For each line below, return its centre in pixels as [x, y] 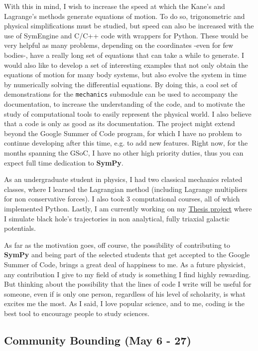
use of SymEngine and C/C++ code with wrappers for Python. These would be [126, 35]
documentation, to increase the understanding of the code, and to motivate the [125, 104]
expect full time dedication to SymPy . [64, 162]
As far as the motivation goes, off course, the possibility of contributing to [117, 245]
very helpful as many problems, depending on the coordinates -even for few [119, 45]
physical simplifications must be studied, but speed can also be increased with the [129, 26]
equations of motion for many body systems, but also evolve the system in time [125, 75]
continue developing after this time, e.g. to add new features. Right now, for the [126, 143]
